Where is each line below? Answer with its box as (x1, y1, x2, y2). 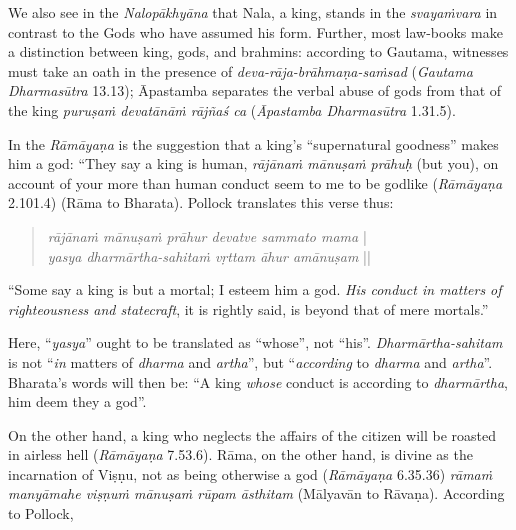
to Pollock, (8, 503, 74, 524)
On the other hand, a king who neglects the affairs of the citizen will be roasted (8, 424, 496, 445)
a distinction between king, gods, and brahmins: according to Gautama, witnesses (8, 41, 509, 62)
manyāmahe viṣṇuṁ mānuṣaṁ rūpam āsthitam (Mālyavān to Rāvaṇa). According (8, 483, 505, 504)
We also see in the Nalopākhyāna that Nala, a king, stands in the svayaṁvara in (8, 2, 498, 22)
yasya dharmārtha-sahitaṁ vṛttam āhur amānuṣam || (47, 245, 371, 266)
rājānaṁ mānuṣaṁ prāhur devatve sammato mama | (47, 225, 367, 246)
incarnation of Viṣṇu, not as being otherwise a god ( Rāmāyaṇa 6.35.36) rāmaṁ (8, 463, 493, 484)
